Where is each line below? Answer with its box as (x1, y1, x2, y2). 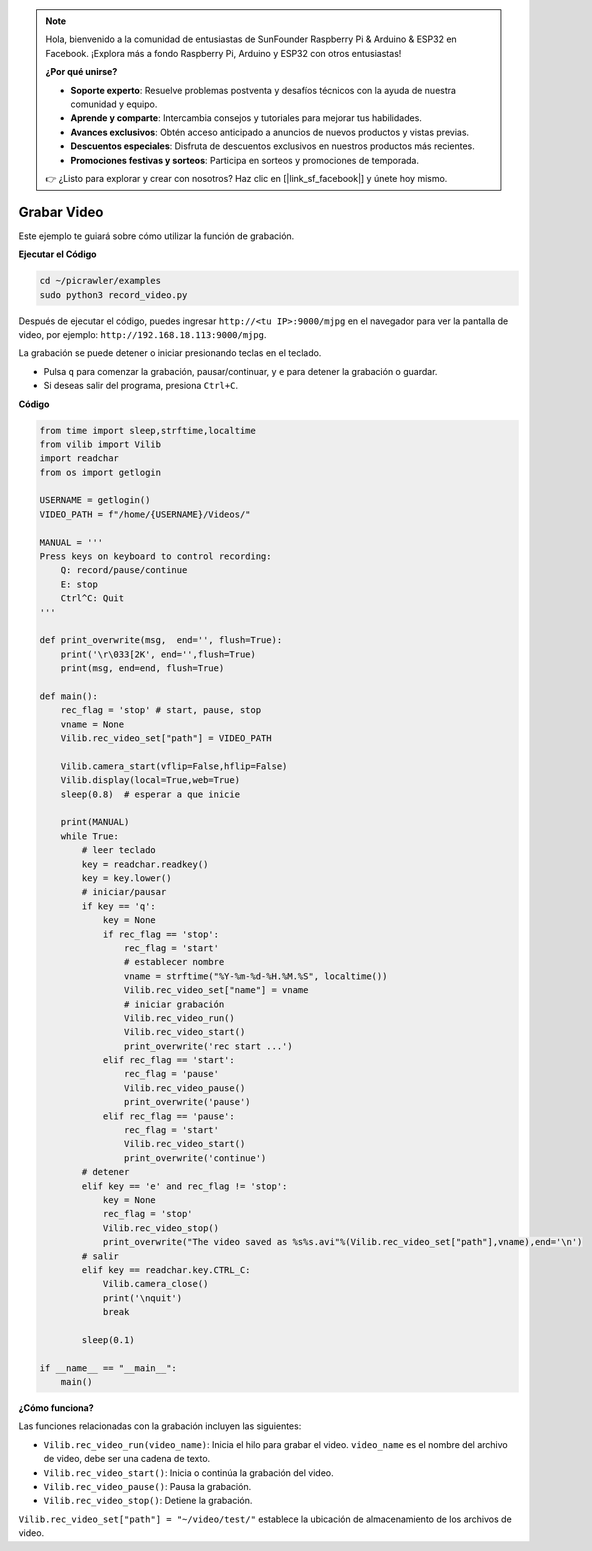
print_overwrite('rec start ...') (123, 1040, 294, 1052)
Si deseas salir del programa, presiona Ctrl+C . (43, 380, 239, 392)
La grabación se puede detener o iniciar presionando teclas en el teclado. (18, 347, 322, 359)
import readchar (39, 453, 120, 464)
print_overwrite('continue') (123, 1152, 267, 1164)
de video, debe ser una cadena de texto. (43, 1453, 211, 1465)
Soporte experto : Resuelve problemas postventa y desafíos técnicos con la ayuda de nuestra (70, 84, 457, 96)
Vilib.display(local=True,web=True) (60, 775, 240, 786)
